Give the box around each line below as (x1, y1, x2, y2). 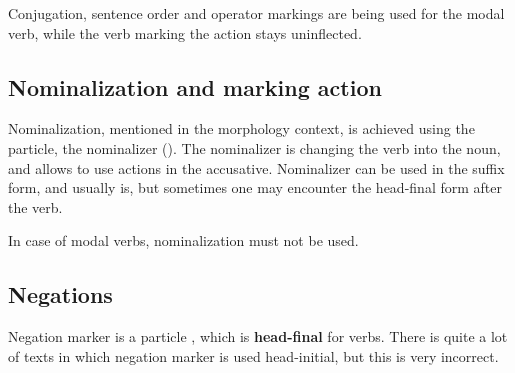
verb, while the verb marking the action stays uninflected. (8, 22, 362, 43)
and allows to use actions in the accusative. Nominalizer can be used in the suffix (8, 157, 505, 178)
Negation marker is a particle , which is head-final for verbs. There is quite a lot (8, 326, 508, 347)
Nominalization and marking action (8, 71, 382, 102)
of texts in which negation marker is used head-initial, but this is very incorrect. (8, 345, 499, 366)
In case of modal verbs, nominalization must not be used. (8, 230, 359, 251)
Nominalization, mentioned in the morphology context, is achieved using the (8, 118, 475, 139)
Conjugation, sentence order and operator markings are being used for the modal (8, 3, 505, 23)
